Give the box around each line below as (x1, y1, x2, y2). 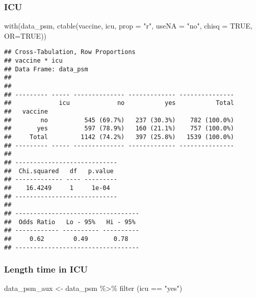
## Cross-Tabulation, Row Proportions (4, 48, 136, 56)
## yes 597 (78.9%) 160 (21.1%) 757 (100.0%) (4, 125, 235, 132)
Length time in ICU (4, 263, 88, 276)
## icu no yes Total (4, 99, 235, 107)
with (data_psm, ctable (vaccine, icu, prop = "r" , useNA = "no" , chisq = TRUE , (4, 20, 252, 31)
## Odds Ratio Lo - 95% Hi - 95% (4, 218, 136, 226)
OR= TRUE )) (4, 30, 47, 41)
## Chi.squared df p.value (4, 167, 114, 175)
